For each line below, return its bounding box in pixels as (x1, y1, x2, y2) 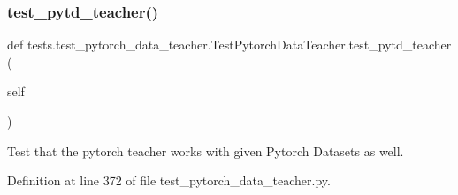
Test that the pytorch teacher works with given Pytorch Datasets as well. (7, 141, 404, 160)
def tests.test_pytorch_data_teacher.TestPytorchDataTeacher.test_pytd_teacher (7, 35, 452, 54)
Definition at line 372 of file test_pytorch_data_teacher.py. (7, 171, 331, 190)
